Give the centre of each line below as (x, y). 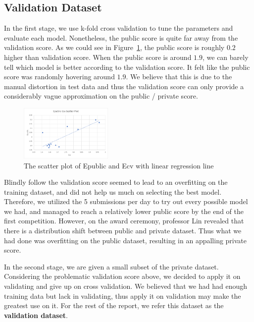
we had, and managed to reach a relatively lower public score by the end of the (124, 211)
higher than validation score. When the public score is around (98, 57)
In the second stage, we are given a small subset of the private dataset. (111, 266)
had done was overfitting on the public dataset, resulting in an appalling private (126, 240)
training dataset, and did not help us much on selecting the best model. (113, 191)
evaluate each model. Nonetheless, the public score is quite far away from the (121, 37)
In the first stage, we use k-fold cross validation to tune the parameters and (119, 28)
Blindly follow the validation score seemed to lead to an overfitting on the (116, 182)
